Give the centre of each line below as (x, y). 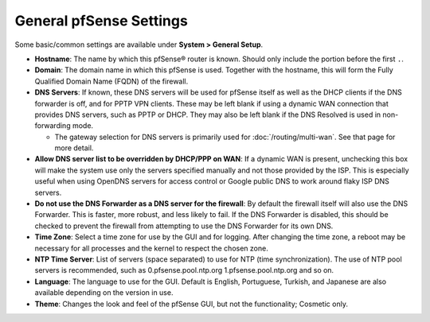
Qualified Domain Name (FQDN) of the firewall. (111, 81)
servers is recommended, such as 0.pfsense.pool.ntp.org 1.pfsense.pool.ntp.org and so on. (184, 270)
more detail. (74, 148)
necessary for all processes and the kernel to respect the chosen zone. (151, 248)
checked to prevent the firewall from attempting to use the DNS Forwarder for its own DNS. (184, 226)
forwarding (53, 126)
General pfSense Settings (102, 21)
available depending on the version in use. (104, 293)
